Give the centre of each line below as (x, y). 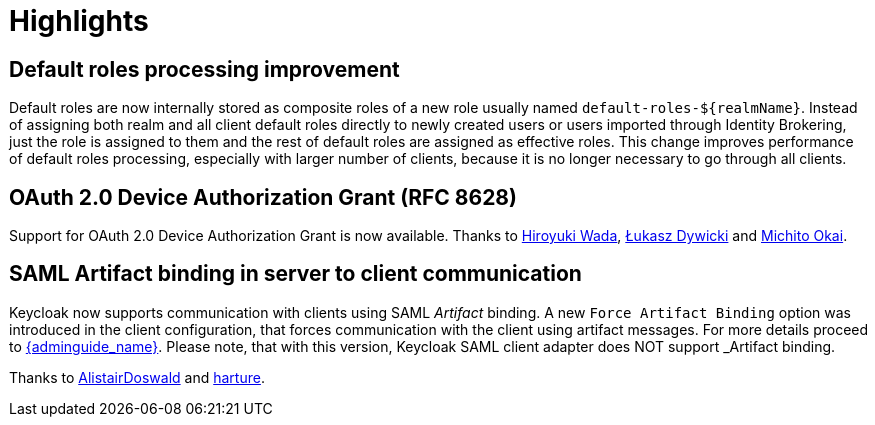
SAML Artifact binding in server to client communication (295, 274)
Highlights (79, 21)
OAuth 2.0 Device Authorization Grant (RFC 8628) (263, 197)
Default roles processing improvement (204, 69)
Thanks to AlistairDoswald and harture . (137, 377)
